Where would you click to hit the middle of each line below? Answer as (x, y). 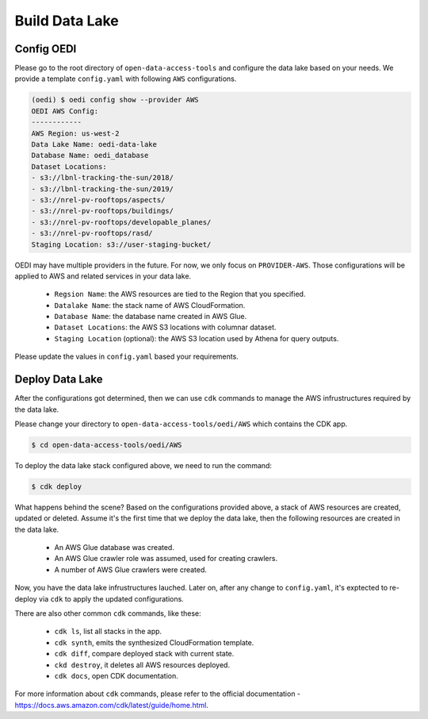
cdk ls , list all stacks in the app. (108, 632)
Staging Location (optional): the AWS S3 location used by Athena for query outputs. (197, 338)
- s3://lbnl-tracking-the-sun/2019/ (103, 189)
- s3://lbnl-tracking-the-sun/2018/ (103, 178)
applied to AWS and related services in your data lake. (103, 276)
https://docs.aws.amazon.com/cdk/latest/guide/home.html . (112, 705)
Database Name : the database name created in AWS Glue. (151, 317)
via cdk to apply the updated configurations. (111, 598)
